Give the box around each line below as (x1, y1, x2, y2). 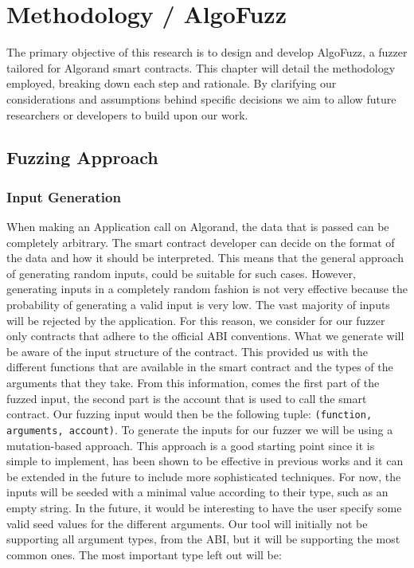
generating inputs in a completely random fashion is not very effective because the (6, 280, 408, 297)
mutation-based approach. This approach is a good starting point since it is (6, 437, 375, 453)
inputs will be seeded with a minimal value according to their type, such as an (6, 484, 389, 500)
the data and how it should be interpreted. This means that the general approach (6, 249, 404, 266)
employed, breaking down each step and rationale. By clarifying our (6, 75, 337, 92)
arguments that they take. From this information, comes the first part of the (6, 374, 380, 391)
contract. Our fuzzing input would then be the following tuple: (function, (6, 405, 373, 422)
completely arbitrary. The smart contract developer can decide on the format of (6, 233, 395, 250)
